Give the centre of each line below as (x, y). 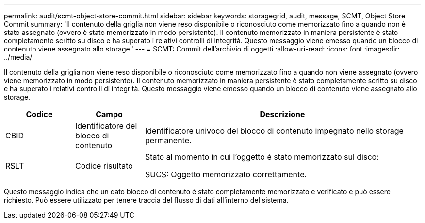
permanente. (168, 140)
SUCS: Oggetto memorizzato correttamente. (226, 174)
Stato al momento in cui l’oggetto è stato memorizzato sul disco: (262, 157)
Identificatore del (106, 126)
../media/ (18, 57)
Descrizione (282, 114)
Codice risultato (104, 166)
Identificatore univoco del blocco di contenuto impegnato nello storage (274, 131)
